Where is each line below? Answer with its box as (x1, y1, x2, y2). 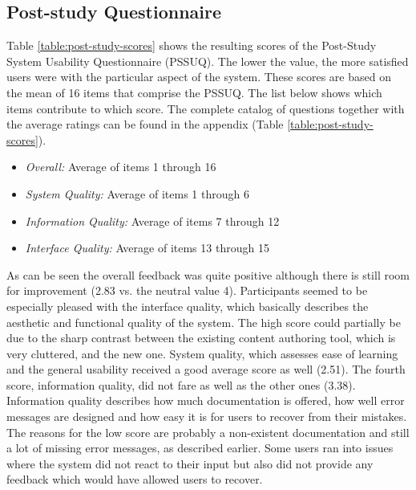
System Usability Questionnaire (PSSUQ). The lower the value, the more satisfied (6, 52, 409, 69)
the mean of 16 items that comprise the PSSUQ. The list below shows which (6, 84, 382, 100)
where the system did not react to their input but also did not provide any (6, 455, 374, 472)
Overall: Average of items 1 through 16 (25, 158, 216, 175)
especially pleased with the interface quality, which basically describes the (6, 297, 369, 314)
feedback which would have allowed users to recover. (6, 471, 263, 488)
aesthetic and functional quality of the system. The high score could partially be (6, 313, 401, 330)
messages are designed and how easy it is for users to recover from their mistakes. (6, 408, 407, 425)
